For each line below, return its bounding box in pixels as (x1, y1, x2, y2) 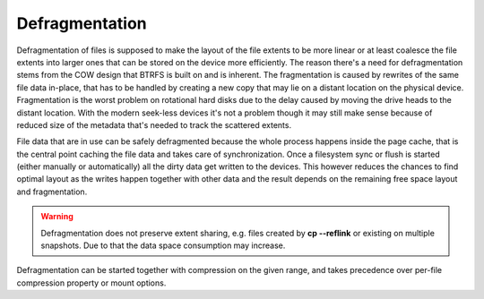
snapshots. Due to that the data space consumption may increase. (40, 240, 286, 251)
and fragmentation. (16, 186, 88, 197)
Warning (40, 211, 73, 222)
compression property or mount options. (16, 278, 167, 288)
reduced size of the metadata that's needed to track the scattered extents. (16, 119, 291, 130)
